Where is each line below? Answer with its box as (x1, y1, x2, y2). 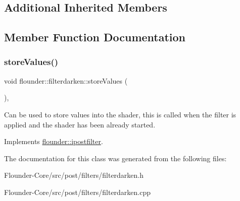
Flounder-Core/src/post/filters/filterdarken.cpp (4, 186, 151, 197)
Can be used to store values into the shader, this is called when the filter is (4, 109, 236, 119)
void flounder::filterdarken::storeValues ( (4, 75, 128, 86)
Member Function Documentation (4, 29, 186, 45)
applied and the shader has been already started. (4, 119, 156, 129)
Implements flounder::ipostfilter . (4, 136, 103, 147)
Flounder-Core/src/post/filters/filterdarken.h (4, 170, 144, 180)
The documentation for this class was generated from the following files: (4, 153, 227, 163)
